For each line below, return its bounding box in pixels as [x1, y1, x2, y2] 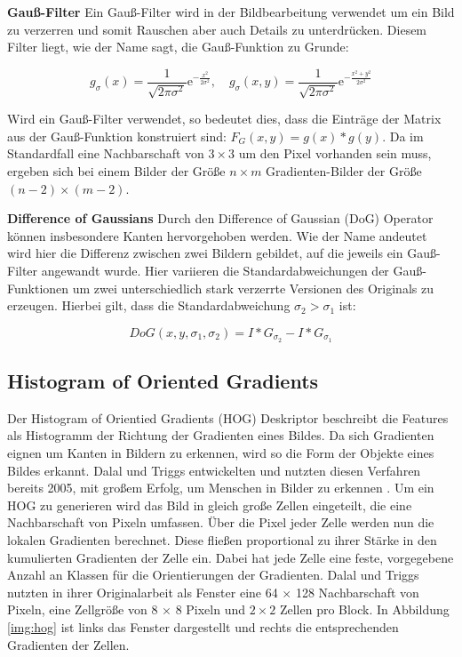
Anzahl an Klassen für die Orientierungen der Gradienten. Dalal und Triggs [7, 565, 419, 584]
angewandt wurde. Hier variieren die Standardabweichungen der [41, 260, 389, 279]
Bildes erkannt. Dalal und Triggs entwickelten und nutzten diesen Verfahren [7, 461, 421, 479]
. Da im [382, 126, 424, 145]
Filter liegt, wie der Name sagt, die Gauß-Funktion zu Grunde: [7, 37, 349, 56]
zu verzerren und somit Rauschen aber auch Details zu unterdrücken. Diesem [7, 20, 427, 38]
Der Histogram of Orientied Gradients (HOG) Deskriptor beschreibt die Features [7, 408, 449, 427]
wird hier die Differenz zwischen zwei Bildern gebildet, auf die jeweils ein [7, 244, 403, 262]
